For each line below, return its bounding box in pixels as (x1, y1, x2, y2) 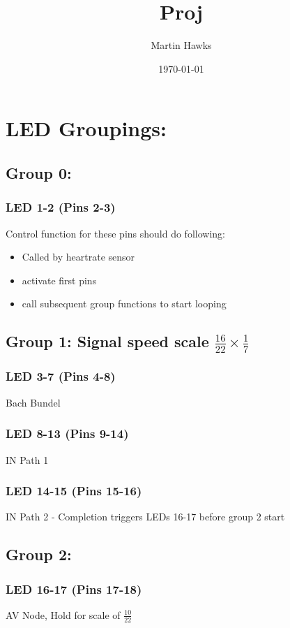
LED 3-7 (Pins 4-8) (6, 367, 116, 385)
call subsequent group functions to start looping (22, 296, 227, 311)
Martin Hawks (151, 38, 212, 52)
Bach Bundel (6, 395, 61, 409)
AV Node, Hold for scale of (6, 607, 121, 622)
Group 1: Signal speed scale (6, 330, 209, 352)
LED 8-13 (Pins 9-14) (6, 425, 129, 442)
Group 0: (6, 161, 72, 183)
